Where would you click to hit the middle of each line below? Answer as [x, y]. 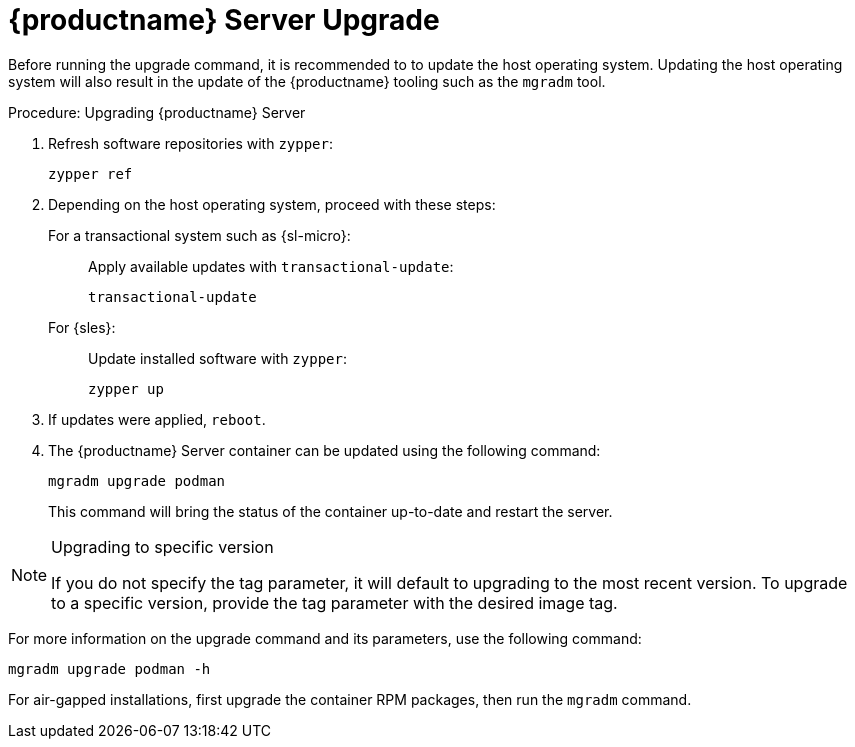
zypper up [126, 388]
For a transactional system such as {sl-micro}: [199, 235]
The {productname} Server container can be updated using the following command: [324, 450]
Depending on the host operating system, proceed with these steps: [272, 204]
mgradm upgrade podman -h [109, 668]
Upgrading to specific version [162, 546]
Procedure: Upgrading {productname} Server [157, 112]
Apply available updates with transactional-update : [271, 266]
